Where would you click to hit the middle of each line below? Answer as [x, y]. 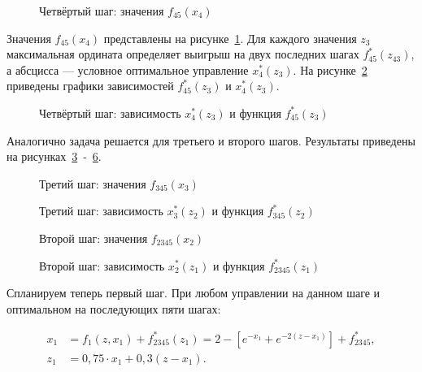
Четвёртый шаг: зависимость [110, 112]
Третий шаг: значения [93, 183]
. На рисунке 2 [330, 69]
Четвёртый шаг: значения [102, 11]
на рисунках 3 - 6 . [54, 156]
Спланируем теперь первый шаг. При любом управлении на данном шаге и [194, 293]
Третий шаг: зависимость [101, 211]
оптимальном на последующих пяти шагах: [114, 308]
